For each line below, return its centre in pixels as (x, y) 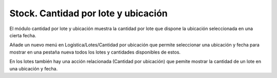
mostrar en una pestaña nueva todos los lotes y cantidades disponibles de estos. (95, 52)
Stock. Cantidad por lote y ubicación (88, 13)
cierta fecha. (23, 35)
